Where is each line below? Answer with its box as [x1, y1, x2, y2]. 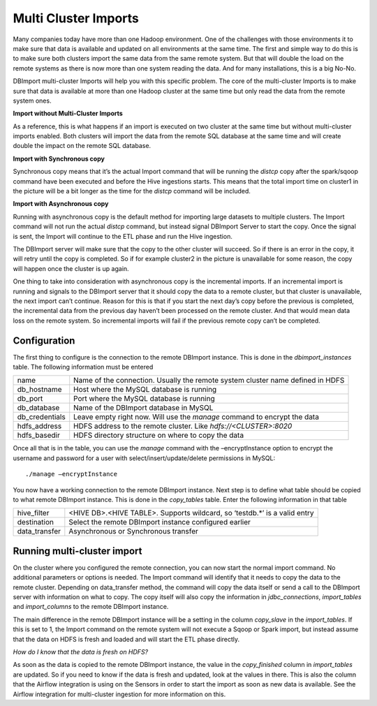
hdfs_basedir [17, 430, 61, 440]
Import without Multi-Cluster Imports [13, 109, 124, 118]
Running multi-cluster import [13, 545, 142, 557]
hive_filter [17, 508, 50, 518]
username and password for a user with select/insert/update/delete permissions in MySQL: [13, 454, 276, 462]
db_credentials [17, 412, 66, 422]
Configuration [13, 334, 75, 346]
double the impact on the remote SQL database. [13, 142, 151, 150]
